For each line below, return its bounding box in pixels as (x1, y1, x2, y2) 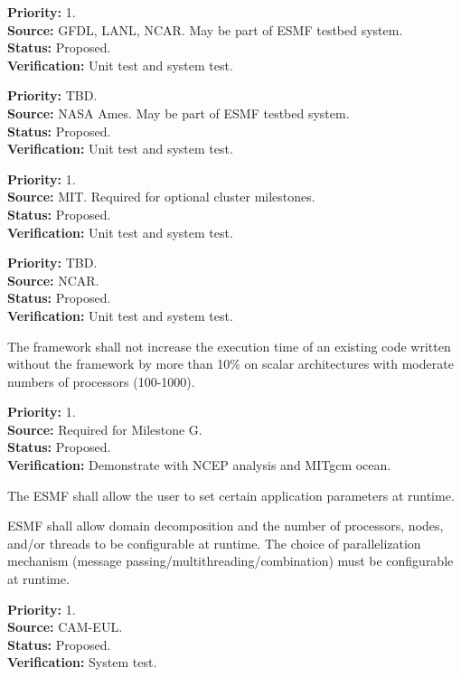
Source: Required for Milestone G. (7, 419, 202, 438)
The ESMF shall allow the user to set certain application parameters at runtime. (7, 485, 455, 504)
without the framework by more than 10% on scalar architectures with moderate (7, 354, 454, 373)
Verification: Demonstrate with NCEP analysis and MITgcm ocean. (7, 456, 391, 475)
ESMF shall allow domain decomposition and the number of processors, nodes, (7, 516, 444, 535)
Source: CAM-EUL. (7, 617, 123, 636)
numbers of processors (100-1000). (7, 371, 195, 390)
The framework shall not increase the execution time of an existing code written (7, 336, 451, 355)
